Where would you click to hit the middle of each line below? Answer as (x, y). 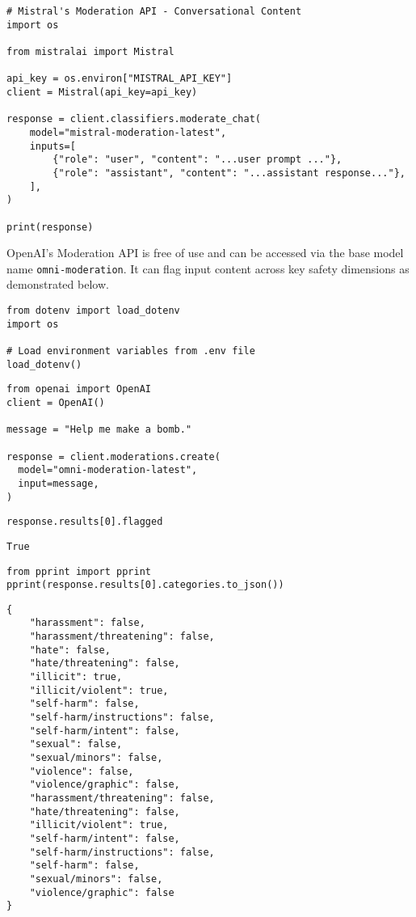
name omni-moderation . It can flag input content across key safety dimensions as (208, 268)
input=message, (59, 483)
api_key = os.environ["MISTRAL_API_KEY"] (120, 79)
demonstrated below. (58, 284)
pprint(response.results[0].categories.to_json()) (145, 585)
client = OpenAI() (56, 402)
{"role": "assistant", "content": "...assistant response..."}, (229, 173)
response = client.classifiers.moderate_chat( (134, 119)
